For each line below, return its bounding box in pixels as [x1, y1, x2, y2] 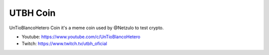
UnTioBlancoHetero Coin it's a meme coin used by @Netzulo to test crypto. [9, 25, 164, 31]
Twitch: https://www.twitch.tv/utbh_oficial [21, 41, 107, 47]
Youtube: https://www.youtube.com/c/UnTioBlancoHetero [21, 34, 140, 40]
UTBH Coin [9, 7, 56, 18]
